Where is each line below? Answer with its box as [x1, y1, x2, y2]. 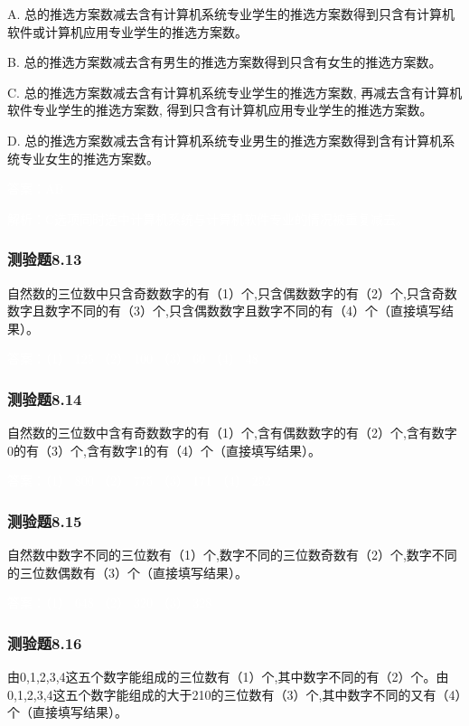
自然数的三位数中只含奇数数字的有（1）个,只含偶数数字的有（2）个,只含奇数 [7, 283, 457, 302]
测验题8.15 [7, 509, 82, 532]
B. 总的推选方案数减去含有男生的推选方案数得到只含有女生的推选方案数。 [7, 52, 442, 71]
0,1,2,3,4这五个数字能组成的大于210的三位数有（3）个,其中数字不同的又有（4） [7, 684, 462, 703]
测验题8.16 [7, 631, 82, 654]
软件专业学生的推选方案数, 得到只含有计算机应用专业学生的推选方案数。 [7, 100, 433, 119]
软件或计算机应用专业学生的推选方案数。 [7, 22, 248, 41]
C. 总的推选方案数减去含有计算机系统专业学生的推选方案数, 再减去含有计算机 [7, 82, 463, 101]
